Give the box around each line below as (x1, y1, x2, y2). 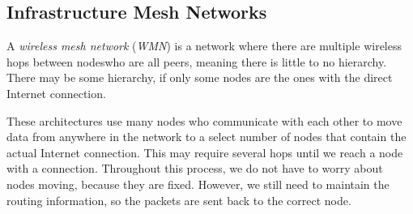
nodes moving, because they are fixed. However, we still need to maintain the (6, 175, 390, 192)
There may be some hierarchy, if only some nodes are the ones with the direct (6, 69, 393, 86)
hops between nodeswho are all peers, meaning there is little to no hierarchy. (6, 53, 387, 70)
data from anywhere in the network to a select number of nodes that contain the (6, 128, 407, 145)
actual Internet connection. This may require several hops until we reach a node (6, 143, 403, 160)
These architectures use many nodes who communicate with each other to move (6, 112, 402, 129)
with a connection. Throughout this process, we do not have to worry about (6, 160, 383, 177)
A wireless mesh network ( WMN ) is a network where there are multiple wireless (6, 37, 402, 54)
